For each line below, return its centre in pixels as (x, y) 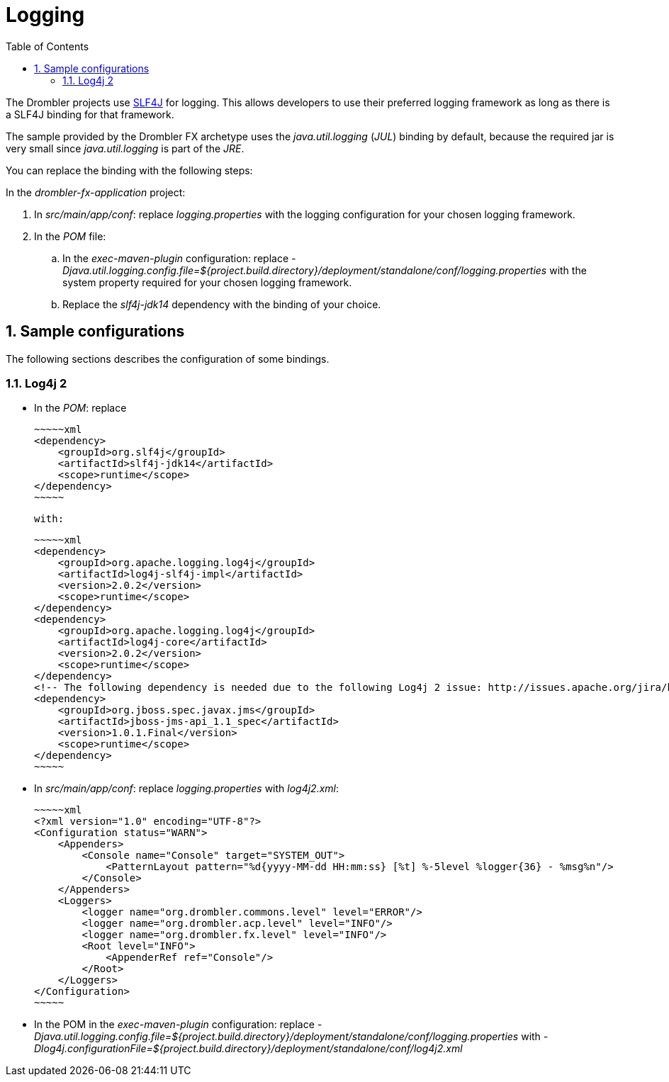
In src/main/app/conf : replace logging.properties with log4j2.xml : (187, 789)
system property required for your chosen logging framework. (207, 282)
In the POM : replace (80, 408)
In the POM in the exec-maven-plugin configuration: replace (174, 1025)
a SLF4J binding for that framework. (90, 114)
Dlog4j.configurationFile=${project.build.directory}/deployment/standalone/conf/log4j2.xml (248, 1049)
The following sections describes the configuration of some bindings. (168, 359)
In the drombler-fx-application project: (96, 192)
